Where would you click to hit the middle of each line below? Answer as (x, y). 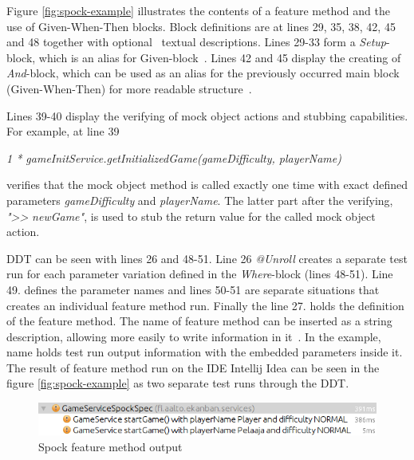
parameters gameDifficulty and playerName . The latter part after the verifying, (200, 200)
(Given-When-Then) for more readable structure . (129, 88)
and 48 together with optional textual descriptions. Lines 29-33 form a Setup (196, 42)
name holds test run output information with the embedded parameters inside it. (205, 352)
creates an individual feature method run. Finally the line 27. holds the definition (205, 305)
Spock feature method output (110, 446)
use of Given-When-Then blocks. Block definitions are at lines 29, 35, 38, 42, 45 (201, 26)
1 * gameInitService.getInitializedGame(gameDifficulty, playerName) (174, 157)
